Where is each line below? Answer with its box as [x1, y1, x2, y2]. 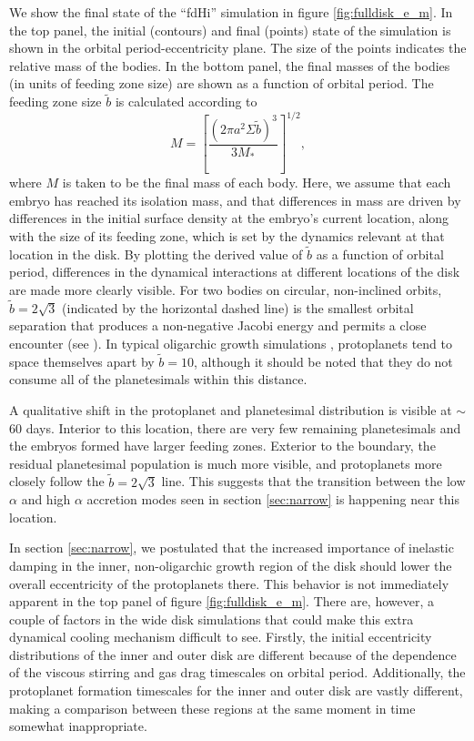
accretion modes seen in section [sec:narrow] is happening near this [86, 490, 459, 509]
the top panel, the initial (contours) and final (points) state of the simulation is [9, 20, 451, 39]
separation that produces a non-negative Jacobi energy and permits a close [9, 316, 427, 335]
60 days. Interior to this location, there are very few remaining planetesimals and [9, 418, 461, 437]
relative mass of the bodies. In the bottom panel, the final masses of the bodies [9, 56, 450, 75]
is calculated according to [115, 92, 257, 111]
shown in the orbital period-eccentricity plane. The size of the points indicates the [9, 38, 467, 57]
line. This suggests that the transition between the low [161, 472, 466, 491]
